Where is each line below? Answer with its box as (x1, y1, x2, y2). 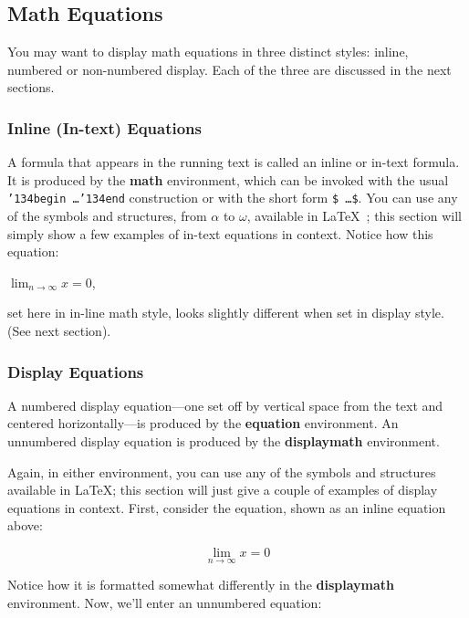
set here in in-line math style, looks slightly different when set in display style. (7, 303, 444, 322)
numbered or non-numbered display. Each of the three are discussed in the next (7, 59, 452, 79)
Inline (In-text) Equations (7, 116, 202, 139)
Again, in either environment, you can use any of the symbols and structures (7, 462, 436, 481)
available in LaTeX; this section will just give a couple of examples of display (7, 480, 438, 499)
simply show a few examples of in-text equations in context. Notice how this (7, 224, 433, 243)
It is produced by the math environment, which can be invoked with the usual (7, 170, 449, 189)
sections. (7, 78, 55, 97)
